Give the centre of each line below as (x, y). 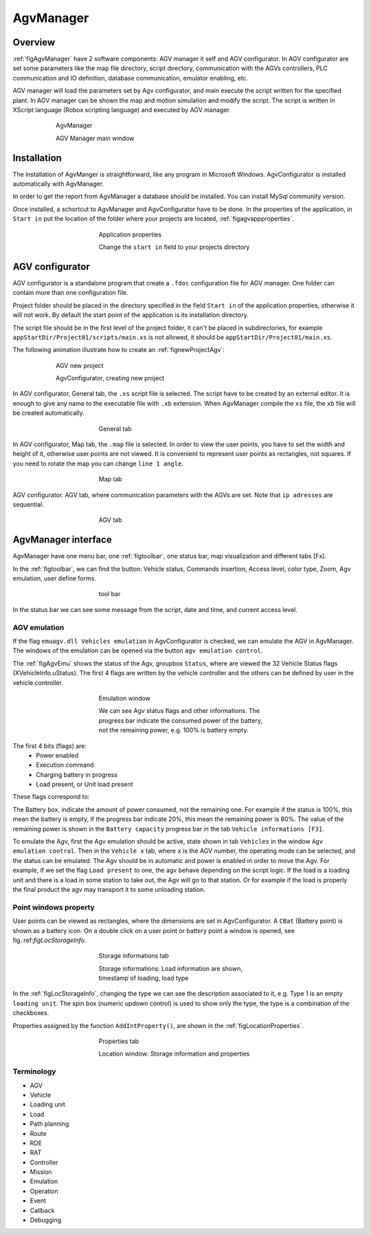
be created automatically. (49, 413)
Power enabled (57, 755)
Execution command (65, 765)
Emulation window (125, 698)
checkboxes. (31, 1013)
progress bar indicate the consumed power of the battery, (180, 720)
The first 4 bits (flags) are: (50, 745)
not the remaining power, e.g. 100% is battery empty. (173, 730)
